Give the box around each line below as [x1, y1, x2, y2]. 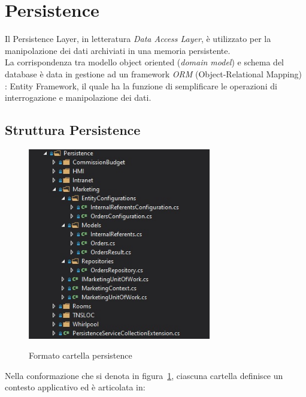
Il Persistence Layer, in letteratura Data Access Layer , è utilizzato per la [5, 32, 271, 45]
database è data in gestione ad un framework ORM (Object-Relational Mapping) [5, 67, 302, 80]
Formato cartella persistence [29, 349, 132, 362]
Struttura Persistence [5, 121, 141, 139]
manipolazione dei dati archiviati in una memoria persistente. [5, 44, 231, 56]
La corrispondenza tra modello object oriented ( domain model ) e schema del [5, 56, 284, 68]
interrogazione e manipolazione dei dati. [5, 91, 152, 104]
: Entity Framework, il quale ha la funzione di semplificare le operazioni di [5, 79, 277, 92]
